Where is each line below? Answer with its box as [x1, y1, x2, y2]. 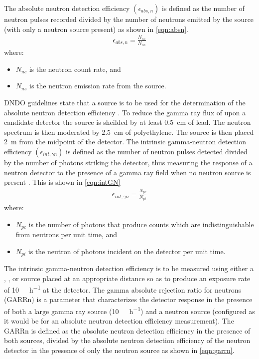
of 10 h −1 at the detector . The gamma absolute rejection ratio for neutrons [4, 283, 242, 295]
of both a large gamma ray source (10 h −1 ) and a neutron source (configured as [4, 305, 255, 316]
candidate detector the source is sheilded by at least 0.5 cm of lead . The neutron [4, 117, 251, 127]
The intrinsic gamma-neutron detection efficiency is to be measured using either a [4, 263, 254, 274]
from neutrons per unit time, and [15, 229, 118, 239]
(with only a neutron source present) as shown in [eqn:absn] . [4, 23, 188, 34]
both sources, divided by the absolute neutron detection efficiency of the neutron [4, 335, 251, 346]
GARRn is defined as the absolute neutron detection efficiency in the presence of [4, 325, 251, 336]
